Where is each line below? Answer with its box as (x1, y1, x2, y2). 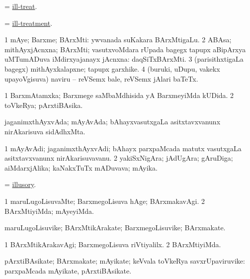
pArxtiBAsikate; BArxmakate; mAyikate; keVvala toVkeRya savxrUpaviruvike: (4, 256, 245, 266)
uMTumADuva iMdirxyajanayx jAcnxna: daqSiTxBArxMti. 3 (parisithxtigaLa (4, 54, 244, 64)
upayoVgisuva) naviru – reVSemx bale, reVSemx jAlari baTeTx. (4, 73, 198, 84)
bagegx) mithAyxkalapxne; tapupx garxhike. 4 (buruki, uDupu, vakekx (4, 63, 220, 74)
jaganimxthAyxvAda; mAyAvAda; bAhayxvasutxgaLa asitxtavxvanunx (4, 116, 221, 127)
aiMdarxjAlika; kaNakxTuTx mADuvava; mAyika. (4, 162, 158, 173)
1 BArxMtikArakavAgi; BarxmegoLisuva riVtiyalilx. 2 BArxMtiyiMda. (4, 239, 221, 249)
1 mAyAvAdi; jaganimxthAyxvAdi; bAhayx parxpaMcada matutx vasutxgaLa (4, 143, 242, 153)
